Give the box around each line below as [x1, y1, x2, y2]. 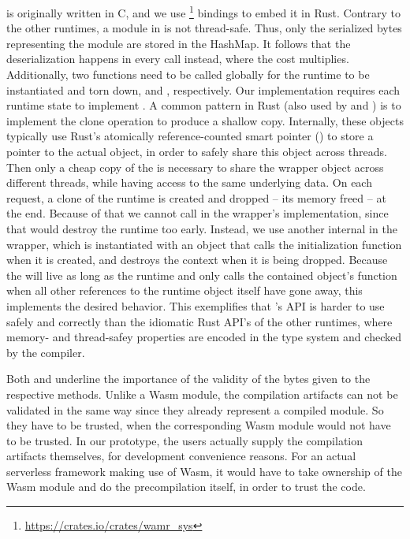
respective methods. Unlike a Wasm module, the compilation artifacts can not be [6, 385, 398, 402]
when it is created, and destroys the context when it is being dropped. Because [6, 251, 388, 268]
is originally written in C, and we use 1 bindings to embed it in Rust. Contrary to [6, 2, 401, 20]
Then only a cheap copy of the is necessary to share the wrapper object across [6, 158, 384, 175]
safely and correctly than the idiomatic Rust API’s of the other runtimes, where [6, 313, 393, 329]
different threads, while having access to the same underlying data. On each [6, 174, 372, 191]
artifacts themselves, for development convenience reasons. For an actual [6, 448, 356, 464]
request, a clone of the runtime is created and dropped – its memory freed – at [6, 189, 386, 206]
